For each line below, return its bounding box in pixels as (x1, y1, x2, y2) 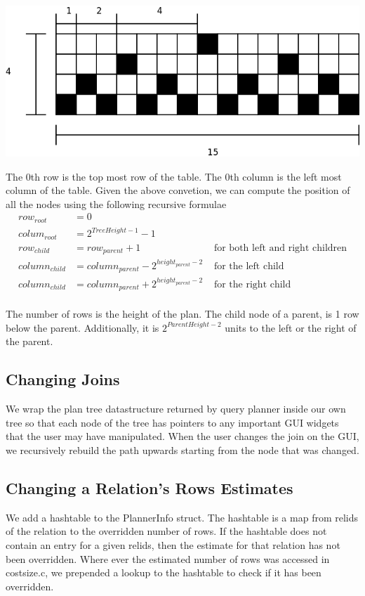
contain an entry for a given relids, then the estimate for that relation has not (6, 538, 340, 552)
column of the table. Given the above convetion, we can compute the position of (6, 183, 350, 197)
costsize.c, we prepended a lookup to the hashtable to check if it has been (6, 565, 321, 580)
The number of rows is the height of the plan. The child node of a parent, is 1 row (6, 306, 359, 321)
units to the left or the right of (225, 320, 357, 335)
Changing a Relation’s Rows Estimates (6, 477, 293, 499)
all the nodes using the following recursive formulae (6, 196, 227, 211)
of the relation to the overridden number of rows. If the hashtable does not (6, 524, 327, 538)
